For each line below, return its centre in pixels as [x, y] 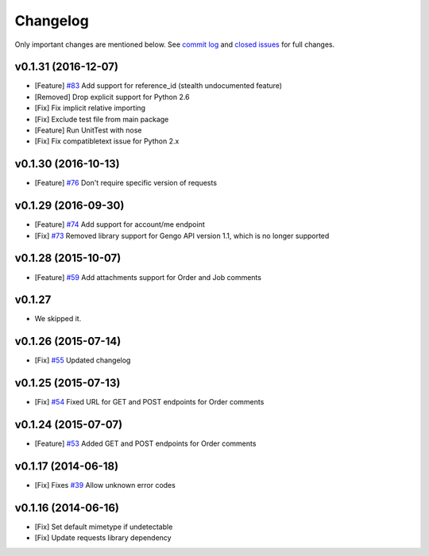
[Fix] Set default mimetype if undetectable [104, 527]
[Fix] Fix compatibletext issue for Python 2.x [107, 141]
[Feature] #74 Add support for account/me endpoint [120, 224]
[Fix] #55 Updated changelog [83, 360]
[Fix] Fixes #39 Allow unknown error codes [105, 485]
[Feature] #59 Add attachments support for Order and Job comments [148, 277]
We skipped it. [58, 319]
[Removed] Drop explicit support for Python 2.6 [112, 97]
